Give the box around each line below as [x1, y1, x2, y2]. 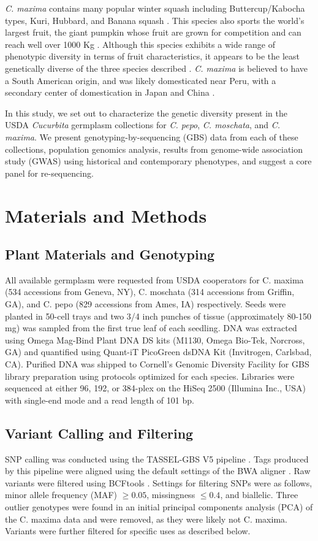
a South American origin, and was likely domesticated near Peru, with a [5, 74, 276, 86]
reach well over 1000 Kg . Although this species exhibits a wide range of [5, 37, 276, 50]
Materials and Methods [5, 202, 207, 228]
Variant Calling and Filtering [5, 423, 194, 442]
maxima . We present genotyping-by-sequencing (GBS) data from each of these [5, 130, 298, 143]
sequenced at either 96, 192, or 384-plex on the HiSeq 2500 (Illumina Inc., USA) [5, 382, 306, 394]
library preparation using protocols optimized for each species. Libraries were [5, 369, 295, 382]
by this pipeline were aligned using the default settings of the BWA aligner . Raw [5, 464, 311, 477]
